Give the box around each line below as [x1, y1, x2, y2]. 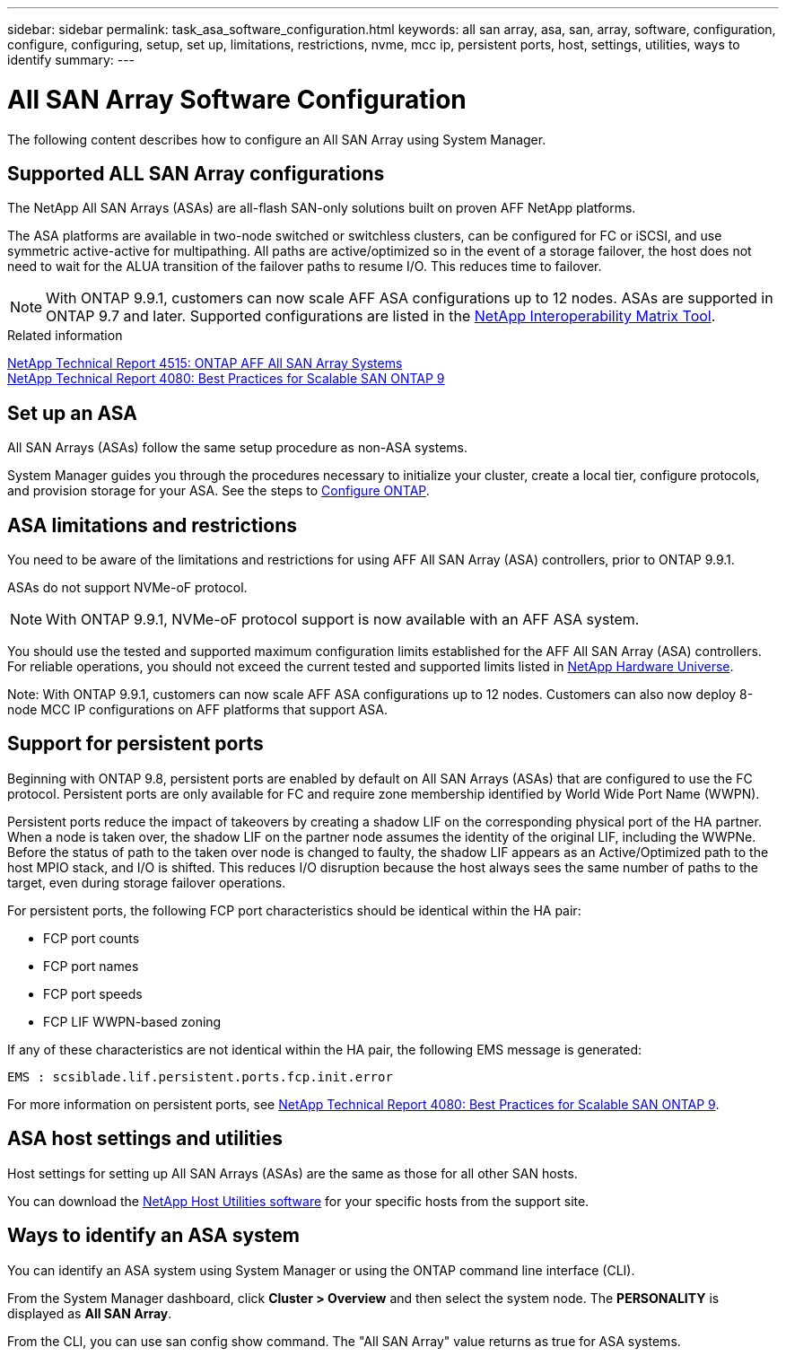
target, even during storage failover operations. [7, 874, 286, 890]
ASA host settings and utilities [7, 1127, 283, 1150]
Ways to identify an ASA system [7, 1224, 301, 1247]
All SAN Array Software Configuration [7, 83, 467, 115]
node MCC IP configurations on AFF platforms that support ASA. [7, 702, 389, 718]
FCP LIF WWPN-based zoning [43, 1013, 222, 1029]
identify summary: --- [7, 52, 135, 67]
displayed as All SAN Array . [7, 1305, 172, 1321]
